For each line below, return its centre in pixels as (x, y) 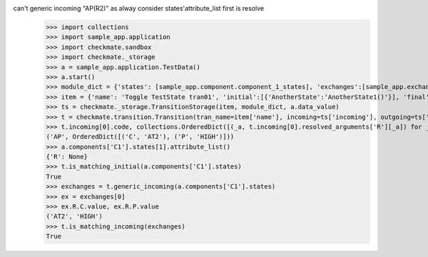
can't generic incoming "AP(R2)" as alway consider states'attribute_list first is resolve (138, 8)
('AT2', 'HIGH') (75, 216)
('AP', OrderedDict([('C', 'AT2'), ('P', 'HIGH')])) (140, 137)
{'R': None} (67, 157)
